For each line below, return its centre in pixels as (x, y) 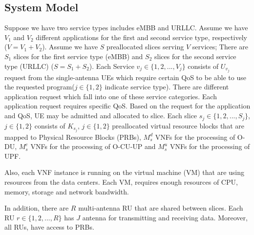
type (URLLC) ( (29, 66)
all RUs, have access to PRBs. (49, 227)
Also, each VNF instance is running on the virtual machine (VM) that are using (125, 172)
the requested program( (40, 87)
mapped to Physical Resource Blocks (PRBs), (73, 137)
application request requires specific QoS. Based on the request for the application (127, 106)
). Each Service (112, 66)
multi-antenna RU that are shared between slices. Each (161, 208)
